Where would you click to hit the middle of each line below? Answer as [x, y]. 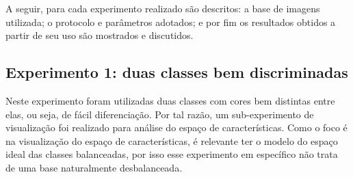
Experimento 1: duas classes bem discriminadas [177, 72]
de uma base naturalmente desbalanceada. [94, 167]
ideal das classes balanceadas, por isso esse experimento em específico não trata [172, 154]
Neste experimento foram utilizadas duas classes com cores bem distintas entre [170, 100]
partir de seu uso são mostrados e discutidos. [100, 35]
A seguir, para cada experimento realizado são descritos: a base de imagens [163, 8]
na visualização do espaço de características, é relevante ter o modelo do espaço [172, 140]
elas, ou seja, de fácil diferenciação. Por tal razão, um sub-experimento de [160, 114]
